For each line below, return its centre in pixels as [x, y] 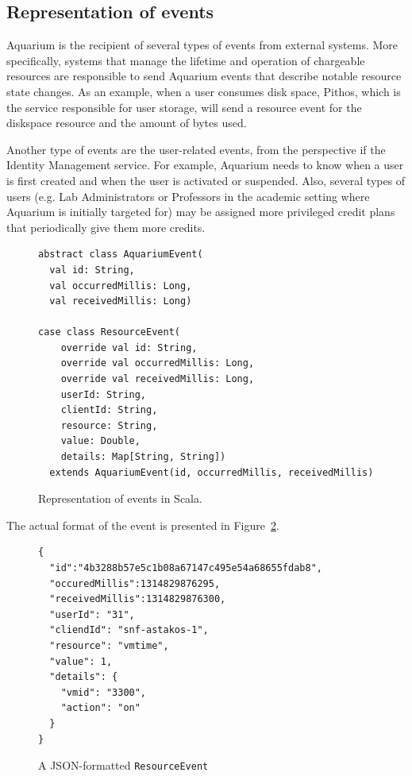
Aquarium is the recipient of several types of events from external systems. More [202, 45]
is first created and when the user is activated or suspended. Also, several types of [206, 180]
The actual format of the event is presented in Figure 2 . [143, 525]
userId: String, [104, 394]
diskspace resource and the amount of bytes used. [127, 123]
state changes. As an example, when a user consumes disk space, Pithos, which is [204, 91]
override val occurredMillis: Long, [158, 363]
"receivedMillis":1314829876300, [138, 599]
